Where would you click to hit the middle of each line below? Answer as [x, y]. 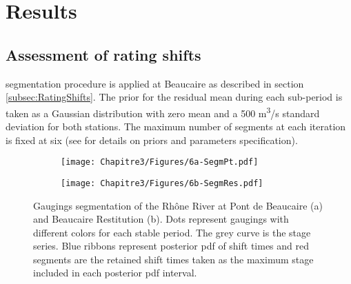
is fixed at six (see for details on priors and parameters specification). [152, 140]
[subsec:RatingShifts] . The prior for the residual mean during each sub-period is [174, 97]
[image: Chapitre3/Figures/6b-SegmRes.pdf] [162, 183]
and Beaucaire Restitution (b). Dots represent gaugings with [161, 219]
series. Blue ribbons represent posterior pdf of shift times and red [171, 246]
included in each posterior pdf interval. [115, 273]
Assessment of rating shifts [103, 54]
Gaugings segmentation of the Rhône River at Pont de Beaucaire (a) [178, 205]
